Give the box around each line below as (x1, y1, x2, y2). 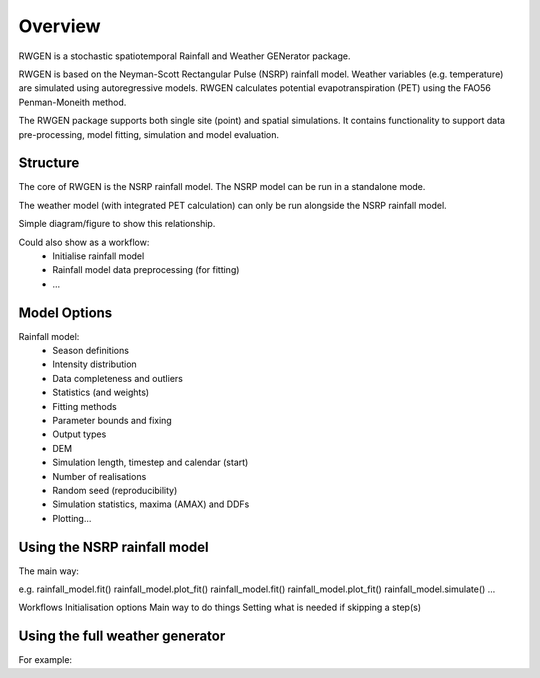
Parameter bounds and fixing (52, 415, 172, 426)
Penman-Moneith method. (18, 96, 127, 108)
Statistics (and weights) (52, 386, 150, 399)
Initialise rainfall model (52, 250, 145, 262)
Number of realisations (52, 470, 147, 482)
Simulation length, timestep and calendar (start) (52, 456, 249, 469)
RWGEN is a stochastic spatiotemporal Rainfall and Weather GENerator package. (18, 50, 351, 62)
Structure (18, 155, 80, 172)
